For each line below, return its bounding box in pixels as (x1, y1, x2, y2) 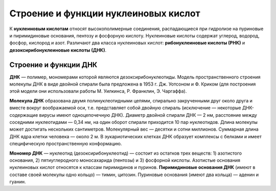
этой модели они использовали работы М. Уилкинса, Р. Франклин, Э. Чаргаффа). (9, 88, 187, 94)
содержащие (9, 112, 38, 118)
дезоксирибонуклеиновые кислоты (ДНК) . (9, 47, 107, 53)
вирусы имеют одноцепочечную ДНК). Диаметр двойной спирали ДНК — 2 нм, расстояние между (39, 112, 258, 118)
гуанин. (9, 179, 26, 185)
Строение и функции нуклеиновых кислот (9, 8, 200, 19)
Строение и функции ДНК (9, 60, 98, 69)
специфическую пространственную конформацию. (9, 141, 122, 147)
